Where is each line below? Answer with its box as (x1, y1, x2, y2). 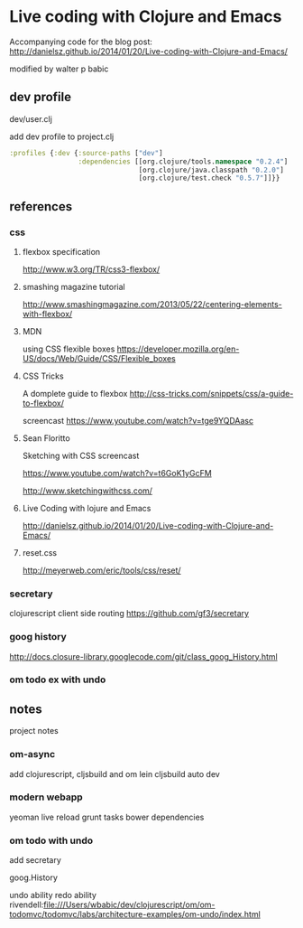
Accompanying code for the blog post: (9, 36, 153, 47)
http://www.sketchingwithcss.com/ (22, 485, 153, 496)
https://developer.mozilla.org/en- (116, 343, 240, 354)
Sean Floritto (22, 432, 70, 444)
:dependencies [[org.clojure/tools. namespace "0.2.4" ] (78, 156, 289, 166)
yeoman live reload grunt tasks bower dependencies (9, 811, 205, 822)
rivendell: (9, 899, 44, 910)
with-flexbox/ (22, 308, 73, 319)
